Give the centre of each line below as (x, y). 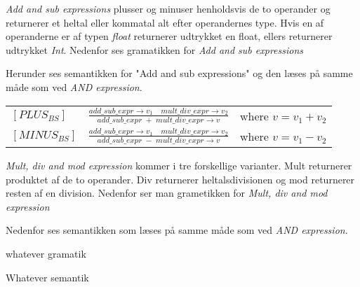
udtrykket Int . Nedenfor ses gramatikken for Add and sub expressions (155, 49)
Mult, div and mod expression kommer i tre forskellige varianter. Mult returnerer (179, 165)
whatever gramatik (46, 253)
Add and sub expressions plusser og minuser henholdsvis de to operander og (168, 8)
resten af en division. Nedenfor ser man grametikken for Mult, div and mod (167, 193)
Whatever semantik (47, 277)
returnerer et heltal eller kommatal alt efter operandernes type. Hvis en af (165, 22)
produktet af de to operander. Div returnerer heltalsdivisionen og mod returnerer (180, 179)
